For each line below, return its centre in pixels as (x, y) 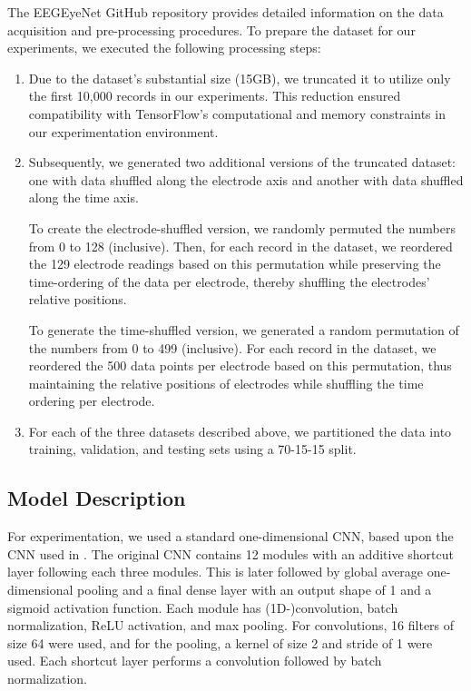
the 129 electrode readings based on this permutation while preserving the (235, 264)
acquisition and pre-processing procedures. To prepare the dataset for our (211, 30)
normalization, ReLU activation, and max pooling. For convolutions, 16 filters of (231, 625)
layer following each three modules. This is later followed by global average (216, 572)
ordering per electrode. (92, 401)
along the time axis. (83, 197)
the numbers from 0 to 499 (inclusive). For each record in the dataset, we (232, 347)
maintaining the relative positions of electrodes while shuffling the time (226, 383)
